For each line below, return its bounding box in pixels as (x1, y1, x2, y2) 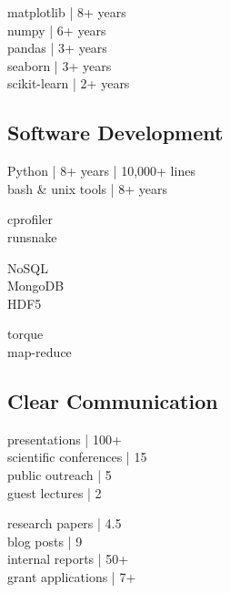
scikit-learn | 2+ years (7, 74, 130, 93)
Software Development (7, 118, 224, 147)
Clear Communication (7, 386, 218, 414)
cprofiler (7, 210, 53, 229)
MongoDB (7, 276, 65, 295)
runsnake (7, 227, 57, 246)
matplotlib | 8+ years (7, 3, 126, 21)
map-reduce (7, 342, 72, 361)
